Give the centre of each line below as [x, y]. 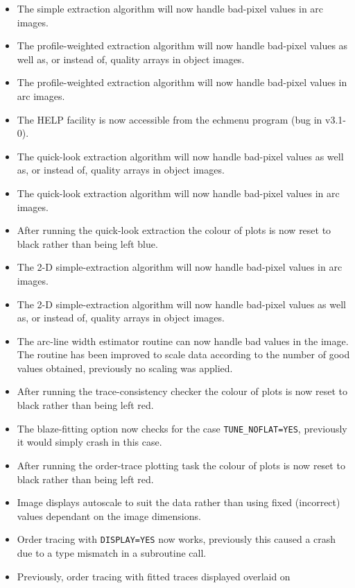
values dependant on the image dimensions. [109, 515]
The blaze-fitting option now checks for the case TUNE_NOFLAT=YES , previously [182, 428]
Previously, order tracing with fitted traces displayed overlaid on [154, 576]
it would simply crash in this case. [89, 442]
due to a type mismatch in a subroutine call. [112, 552]
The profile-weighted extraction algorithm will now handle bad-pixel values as [182, 45]
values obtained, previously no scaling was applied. [125, 368]
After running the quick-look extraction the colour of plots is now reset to [174, 230]
